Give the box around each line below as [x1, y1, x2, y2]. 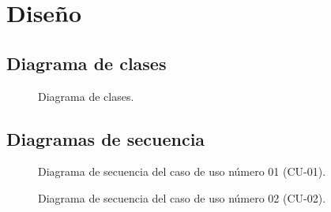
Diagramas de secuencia [6, 126, 205, 151]
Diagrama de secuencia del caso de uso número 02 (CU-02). [38, 189, 326, 206]
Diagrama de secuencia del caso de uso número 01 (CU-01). [38, 163, 326, 180]
